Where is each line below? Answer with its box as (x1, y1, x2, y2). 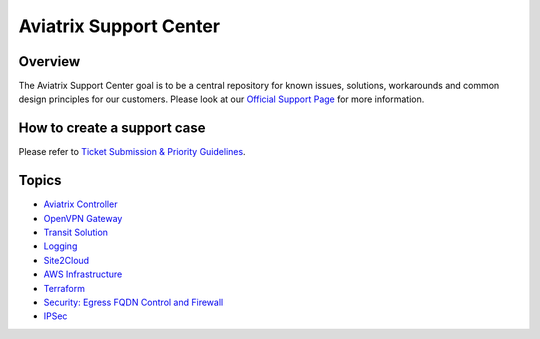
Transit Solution (43, 226, 109, 239)
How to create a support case (18, 120, 206, 137)
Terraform (43, 282, 85, 294)
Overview (18, 53, 81, 70)
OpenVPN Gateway (43, 212, 123, 224)
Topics (18, 172, 62, 189)
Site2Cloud (43, 254, 90, 266)
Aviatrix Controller (43, 198, 118, 210)
